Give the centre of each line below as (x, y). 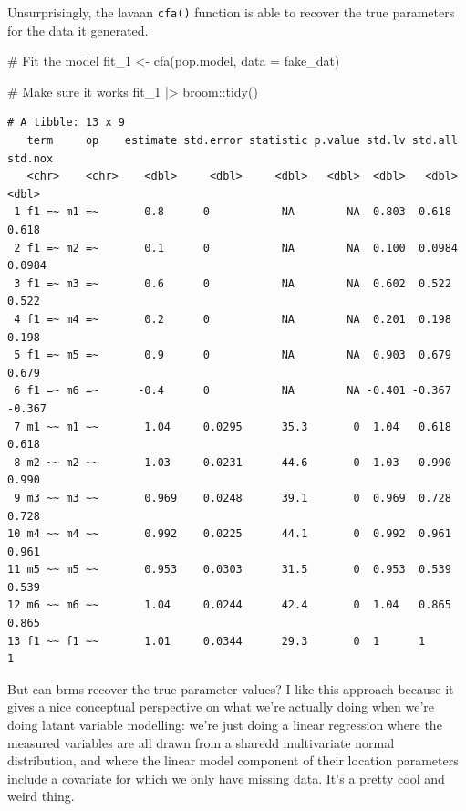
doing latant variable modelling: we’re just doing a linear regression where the (225, 725)
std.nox (31, 158)
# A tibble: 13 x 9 (66, 123)
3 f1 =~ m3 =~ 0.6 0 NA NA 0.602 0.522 (233, 283)
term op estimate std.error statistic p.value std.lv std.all (242, 141)
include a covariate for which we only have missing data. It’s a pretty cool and (226, 778)
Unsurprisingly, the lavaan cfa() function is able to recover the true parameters (231, 12)
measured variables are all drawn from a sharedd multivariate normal (201, 742)
